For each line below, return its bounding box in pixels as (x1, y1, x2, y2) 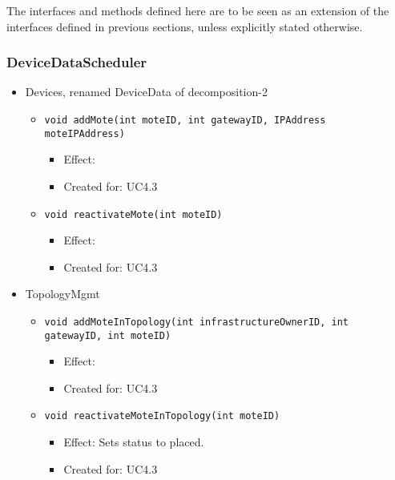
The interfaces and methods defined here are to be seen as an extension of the (6, 2, 389, 18)
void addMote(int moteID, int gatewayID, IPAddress (44, 115, 326, 126)
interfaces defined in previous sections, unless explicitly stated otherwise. (6, 18, 363, 34)
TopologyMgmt (25, 285, 100, 302)
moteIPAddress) (44, 127, 125, 139)
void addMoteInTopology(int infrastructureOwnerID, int (44, 316, 349, 328)
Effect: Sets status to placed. (63, 434, 204, 450)
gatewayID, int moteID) (44, 329, 171, 341)
